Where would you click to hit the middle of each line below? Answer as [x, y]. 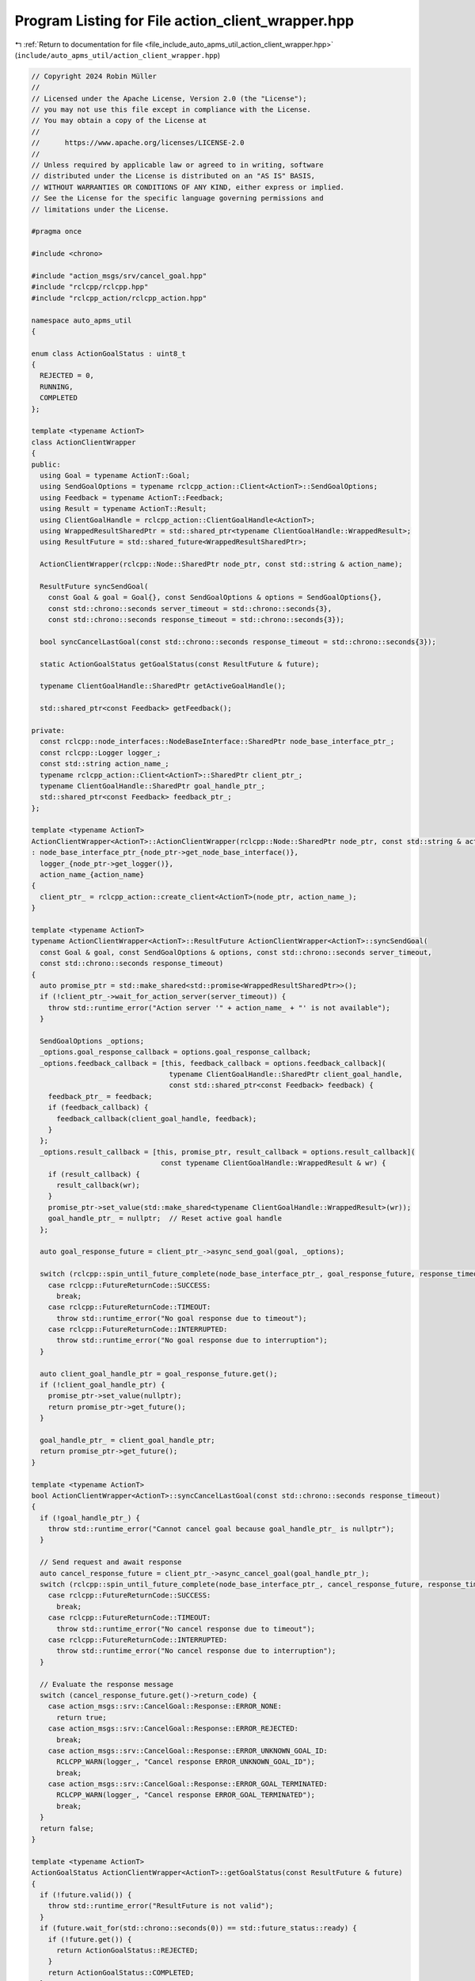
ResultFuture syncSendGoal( [94, 586]
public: [46, 464]
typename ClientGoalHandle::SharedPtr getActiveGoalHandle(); [163, 686]
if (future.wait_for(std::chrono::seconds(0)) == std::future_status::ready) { [199, 1928]
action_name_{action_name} [92, 875]
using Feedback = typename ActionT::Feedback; [132, 498]
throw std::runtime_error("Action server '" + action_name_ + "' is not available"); [219, 1008]
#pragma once [57, 231]
